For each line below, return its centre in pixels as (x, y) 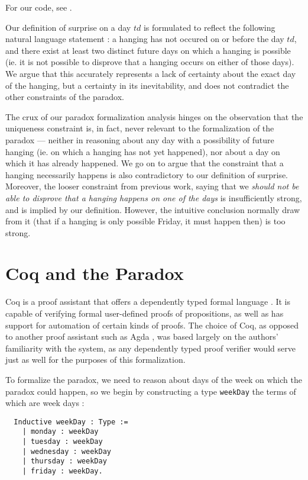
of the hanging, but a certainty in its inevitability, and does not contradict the (147, 85)
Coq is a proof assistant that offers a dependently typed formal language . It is (148, 302)
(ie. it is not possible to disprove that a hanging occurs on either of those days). (150, 62)
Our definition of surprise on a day (68, 27)
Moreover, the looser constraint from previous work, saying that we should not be (152, 186)
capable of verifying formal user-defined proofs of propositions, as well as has (145, 313)
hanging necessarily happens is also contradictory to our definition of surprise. (147, 174)
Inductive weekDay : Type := (71, 422)
